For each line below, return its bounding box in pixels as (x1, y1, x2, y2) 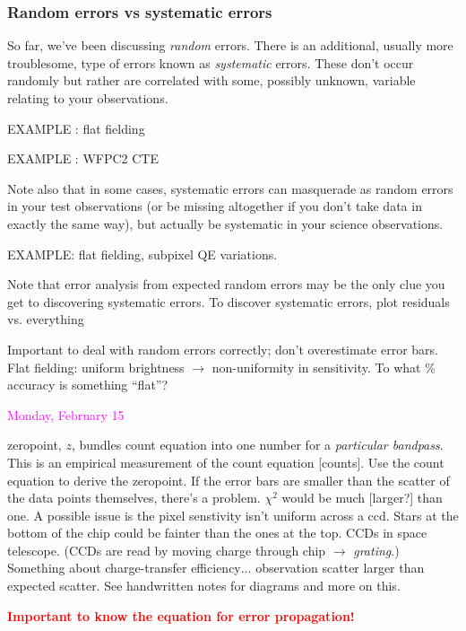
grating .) (353, 540, 400, 559)
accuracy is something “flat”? (7, 375, 168, 394)
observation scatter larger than (255, 558, 425, 577)
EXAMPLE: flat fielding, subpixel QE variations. (7, 244, 278, 263)
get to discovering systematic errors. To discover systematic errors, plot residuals (7, 292, 450, 311)
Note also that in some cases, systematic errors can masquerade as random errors (7, 179, 453, 197)
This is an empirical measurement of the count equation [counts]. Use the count (7, 452, 444, 471)
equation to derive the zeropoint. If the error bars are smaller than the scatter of (7, 470, 450, 489)
